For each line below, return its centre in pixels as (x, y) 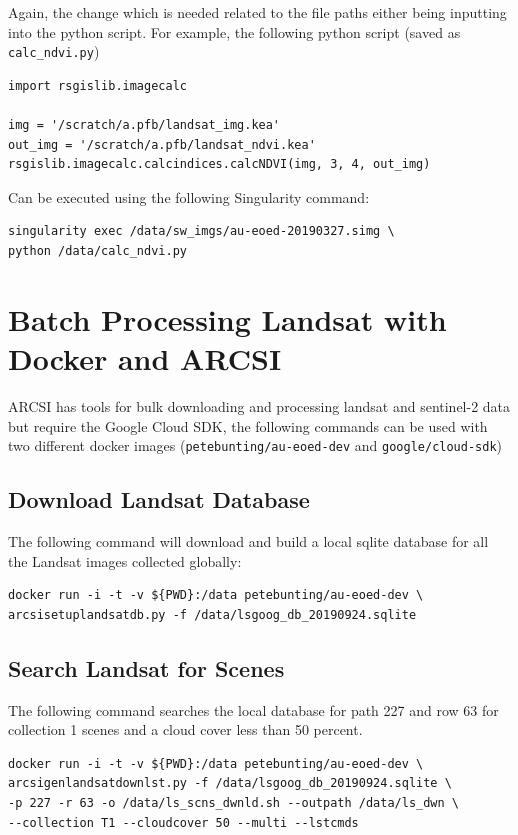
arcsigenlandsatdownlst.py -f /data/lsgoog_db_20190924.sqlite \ (230, 783)
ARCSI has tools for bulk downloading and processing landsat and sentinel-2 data (259, 405)
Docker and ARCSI (145, 357)
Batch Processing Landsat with (227, 318)
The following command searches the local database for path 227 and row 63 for (253, 709)
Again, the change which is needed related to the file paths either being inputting (257, 12)
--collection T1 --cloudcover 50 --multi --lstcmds (183, 822)
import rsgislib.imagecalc (97, 85)
